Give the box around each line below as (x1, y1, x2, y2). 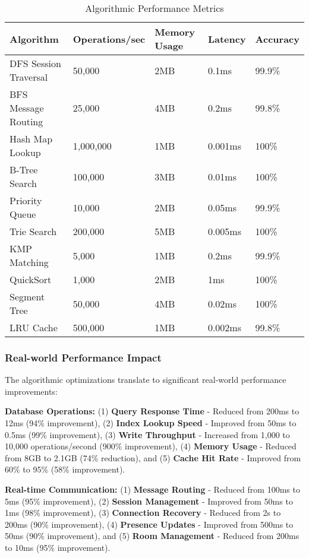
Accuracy (255, 31, 299, 46)
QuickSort (10, 272, 52, 286)
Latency (207, 31, 246, 46)
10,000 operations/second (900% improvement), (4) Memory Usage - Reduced (5, 440, 297, 452)
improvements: (5, 385, 58, 397)
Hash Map (10, 132, 53, 145)
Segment (10, 290, 45, 303)
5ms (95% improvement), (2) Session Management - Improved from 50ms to (5, 494, 293, 507)
